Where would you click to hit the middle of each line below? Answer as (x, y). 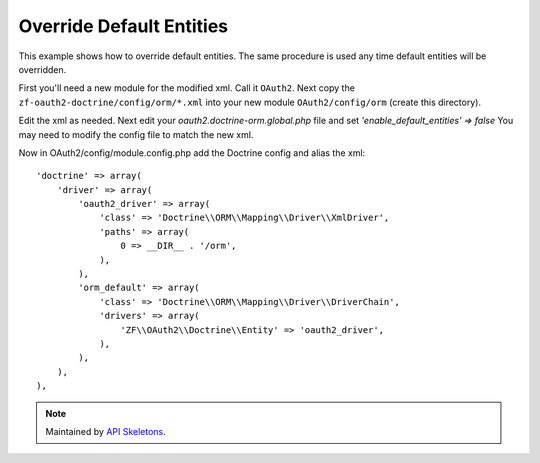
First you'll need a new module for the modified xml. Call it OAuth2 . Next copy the (186, 88)
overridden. (42, 69)
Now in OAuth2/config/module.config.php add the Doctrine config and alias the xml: (192, 152)
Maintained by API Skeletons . (106, 431)
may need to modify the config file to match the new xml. (136, 134)
